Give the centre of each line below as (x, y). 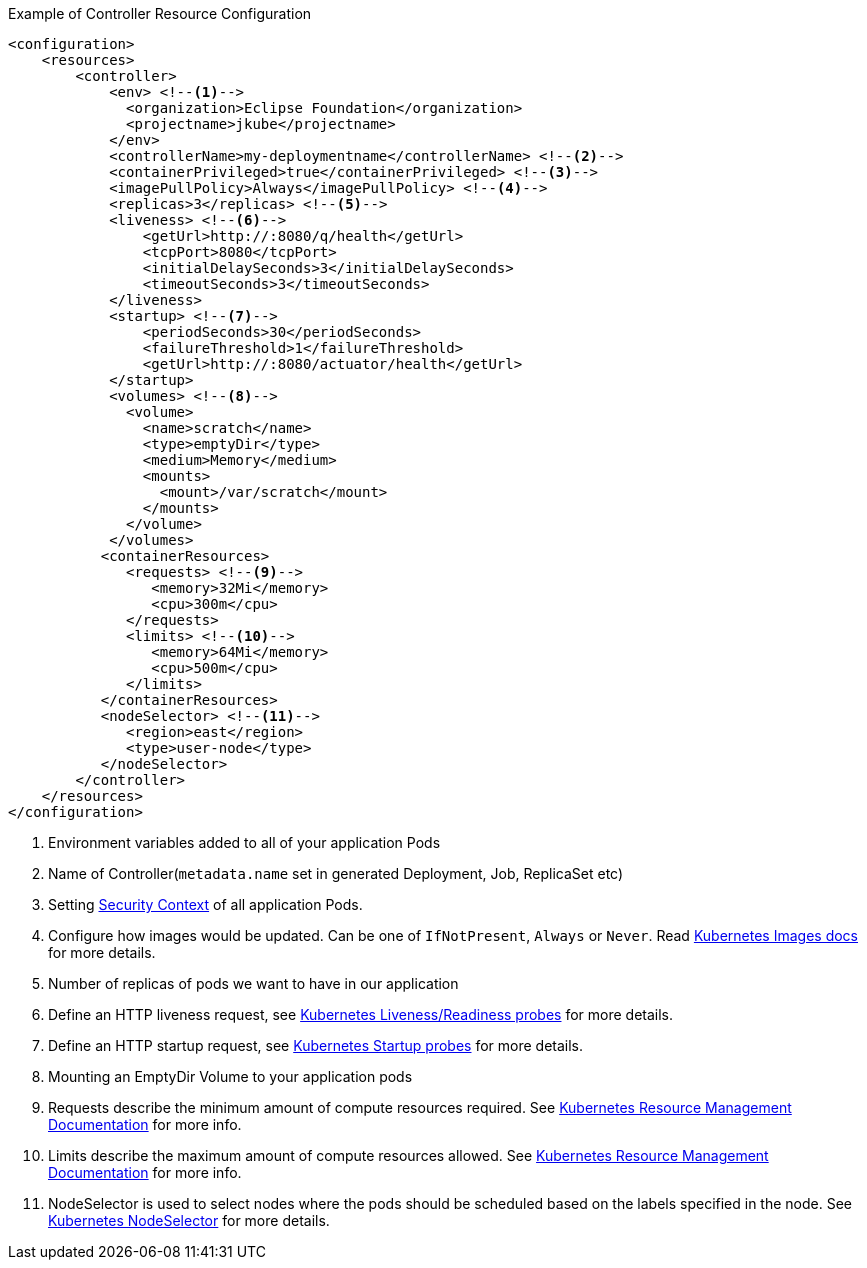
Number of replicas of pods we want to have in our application (253, 983)
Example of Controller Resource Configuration (160, 13)
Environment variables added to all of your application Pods (244, 842)
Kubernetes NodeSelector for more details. (189, 1220)
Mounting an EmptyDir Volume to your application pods (230, 1076)
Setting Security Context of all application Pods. (205, 904)
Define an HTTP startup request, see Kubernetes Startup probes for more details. (316, 1045)
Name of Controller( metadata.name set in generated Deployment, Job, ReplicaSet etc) (336, 873)
